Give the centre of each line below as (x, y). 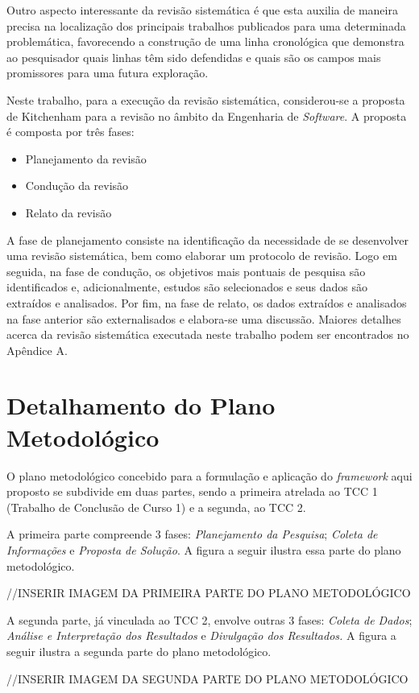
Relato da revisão (68, 212)
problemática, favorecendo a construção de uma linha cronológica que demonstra (205, 41)
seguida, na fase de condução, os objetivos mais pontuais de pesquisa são (186, 271)
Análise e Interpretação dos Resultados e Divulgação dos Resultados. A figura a (201, 635)
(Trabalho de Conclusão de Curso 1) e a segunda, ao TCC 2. (156, 507)
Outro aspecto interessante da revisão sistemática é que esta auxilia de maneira (202, 10)
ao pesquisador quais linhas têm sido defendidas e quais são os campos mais (194, 57)
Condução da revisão (77, 186)
